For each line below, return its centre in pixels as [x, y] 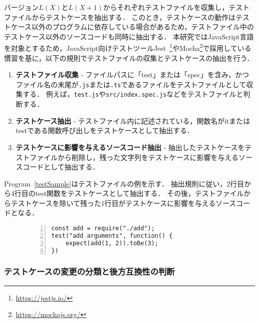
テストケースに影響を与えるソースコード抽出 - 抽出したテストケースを [130, 147]
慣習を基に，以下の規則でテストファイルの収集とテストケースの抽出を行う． [129, 58]
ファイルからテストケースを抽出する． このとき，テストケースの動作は [120, 17]
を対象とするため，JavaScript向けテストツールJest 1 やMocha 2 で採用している [128, 47]
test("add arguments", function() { [112, 236]
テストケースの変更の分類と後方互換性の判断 [89, 271]
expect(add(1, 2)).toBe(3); [112, 243]
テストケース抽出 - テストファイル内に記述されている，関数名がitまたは [133, 120]
